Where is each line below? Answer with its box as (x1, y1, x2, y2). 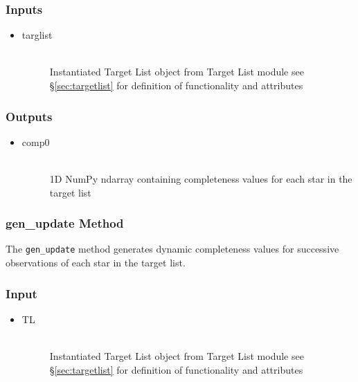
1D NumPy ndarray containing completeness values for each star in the (49, 172, 352, 185)
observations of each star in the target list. (6, 255, 186, 270)
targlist (21, 28, 53, 42)
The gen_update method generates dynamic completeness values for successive (6, 242, 339, 256)
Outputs (6, 107, 53, 125)
